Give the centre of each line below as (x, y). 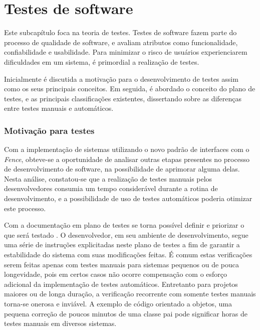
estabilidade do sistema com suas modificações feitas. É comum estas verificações (128, 255)
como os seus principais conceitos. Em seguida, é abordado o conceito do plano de (130, 89)
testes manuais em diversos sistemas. (60, 323)
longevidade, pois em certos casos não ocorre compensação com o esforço (116, 274)
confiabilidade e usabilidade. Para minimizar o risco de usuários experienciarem (126, 52)
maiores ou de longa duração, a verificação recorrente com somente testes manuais (130, 294)
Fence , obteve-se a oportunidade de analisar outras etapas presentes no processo (127, 159)
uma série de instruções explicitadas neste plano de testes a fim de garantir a (122, 244)
